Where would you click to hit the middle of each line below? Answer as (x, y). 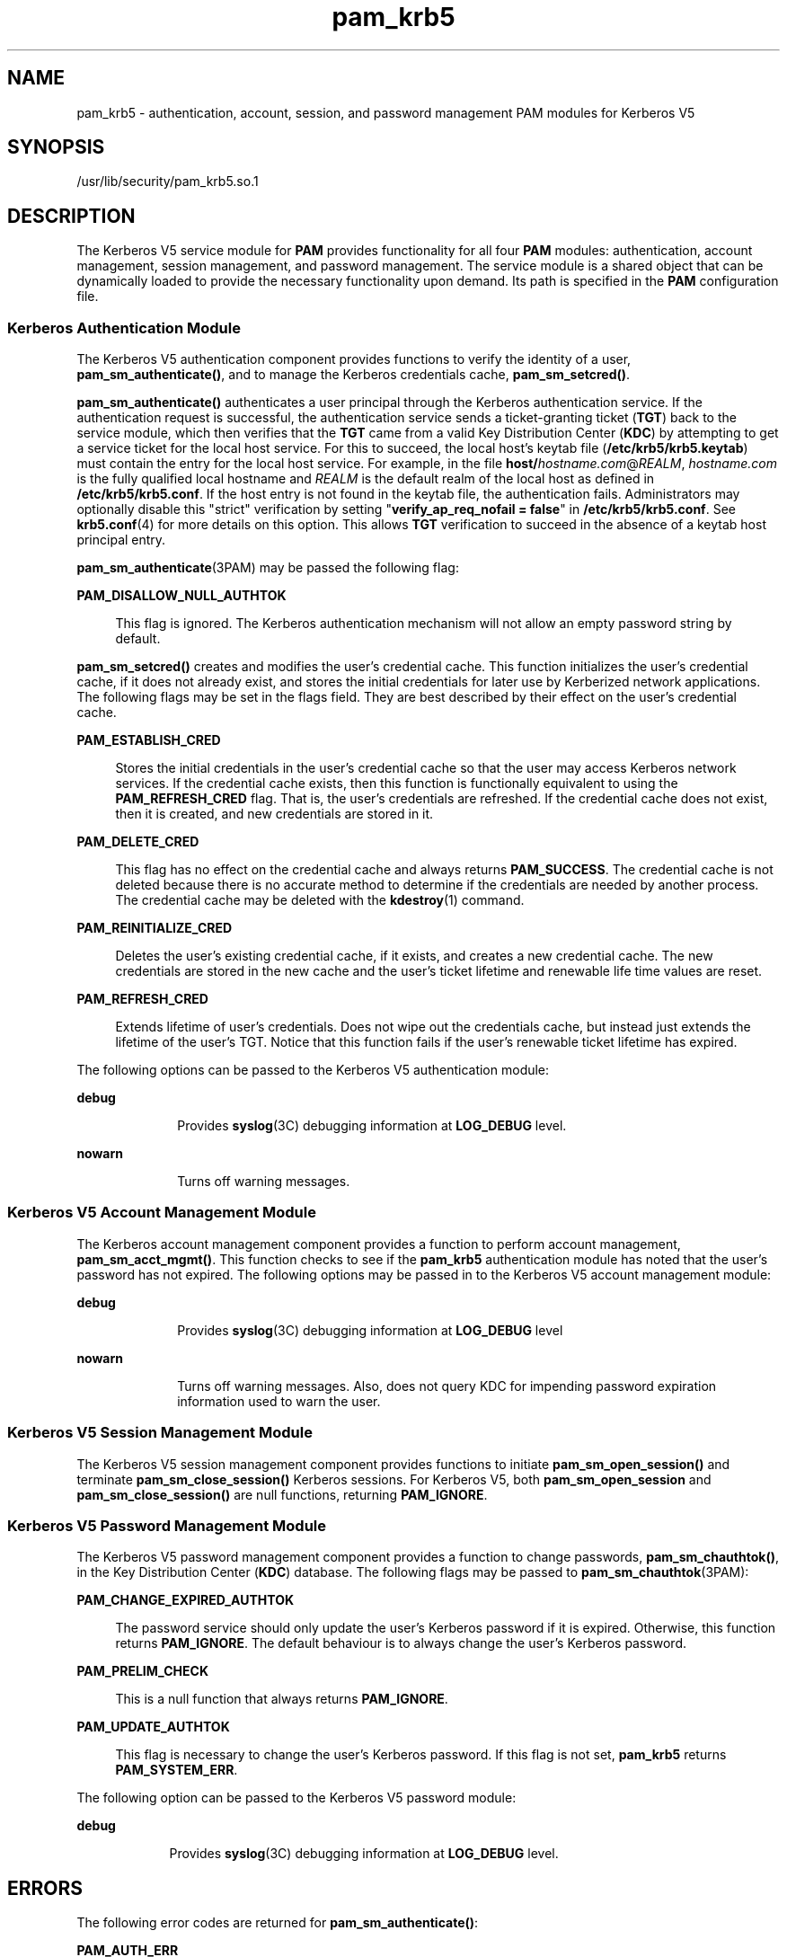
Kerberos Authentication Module (124, 328)
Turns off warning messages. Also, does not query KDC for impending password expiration (447, 1386)
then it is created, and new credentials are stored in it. (274, 814)
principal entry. (121, 540)
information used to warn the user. (279, 1401)
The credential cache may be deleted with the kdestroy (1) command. (320, 900)
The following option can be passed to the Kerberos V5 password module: (296, 1798)
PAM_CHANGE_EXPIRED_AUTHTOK (185, 1600)
